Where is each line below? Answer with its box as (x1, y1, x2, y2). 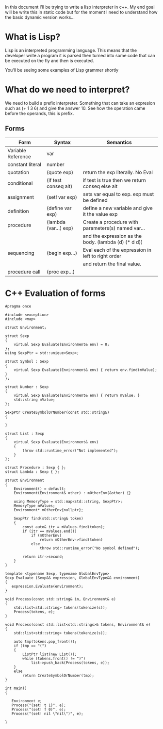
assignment (7, 194, 34, 200)
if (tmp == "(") (14, 643, 47, 648)
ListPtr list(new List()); (22, 652, 77, 657)
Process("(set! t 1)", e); (11, 703, 66, 708)
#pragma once (5, 304, 32, 308)
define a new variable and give (82, 205, 153, 211)
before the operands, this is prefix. (5, 110, 74, 116)
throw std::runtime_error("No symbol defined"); (39, 546, 140, 551)
